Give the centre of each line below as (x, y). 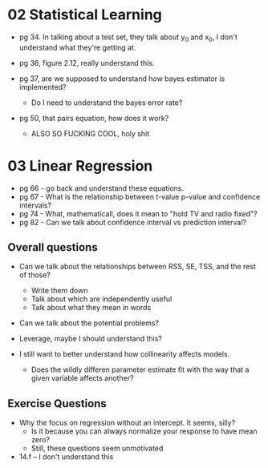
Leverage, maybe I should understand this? (90, 339)
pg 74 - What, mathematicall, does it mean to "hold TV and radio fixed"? (138, 213)
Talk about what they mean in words (91, 308)
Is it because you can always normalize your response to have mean (144, 431)
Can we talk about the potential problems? (89, 323)
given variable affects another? (82, 378)
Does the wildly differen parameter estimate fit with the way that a (140, 369)
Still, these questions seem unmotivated (97, 448)
